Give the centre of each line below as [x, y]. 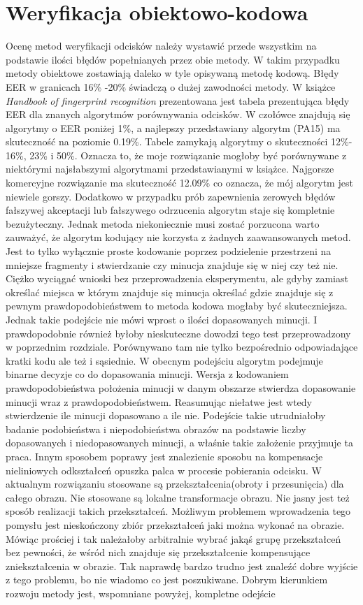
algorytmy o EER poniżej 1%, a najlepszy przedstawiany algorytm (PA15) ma [173, 127]
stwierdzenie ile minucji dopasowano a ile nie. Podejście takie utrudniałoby [166, 415]
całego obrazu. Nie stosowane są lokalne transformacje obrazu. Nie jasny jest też [178, 497]
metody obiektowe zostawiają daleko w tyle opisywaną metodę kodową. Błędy [172, 73]
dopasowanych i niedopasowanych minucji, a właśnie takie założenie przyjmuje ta [179, 443]
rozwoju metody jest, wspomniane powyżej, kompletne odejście [141, 593]
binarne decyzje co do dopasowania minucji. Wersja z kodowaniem [147, 374]
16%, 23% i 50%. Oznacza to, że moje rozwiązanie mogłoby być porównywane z [176, 155]
